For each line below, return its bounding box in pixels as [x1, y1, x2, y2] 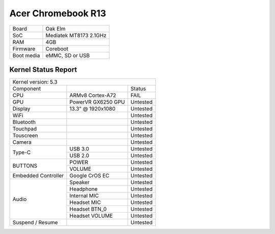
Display [12, 105, 31, 112]
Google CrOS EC [69, 172, 109, 179]
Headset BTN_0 [69, 205, 107, 213]
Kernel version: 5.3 [12, 79, 58, 86]
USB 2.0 [69, 152, 89, 159]
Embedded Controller [12, 172, 64, 179]
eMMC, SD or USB [45, 51, 90, 59]
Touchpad [12, 125, 37, 133]
